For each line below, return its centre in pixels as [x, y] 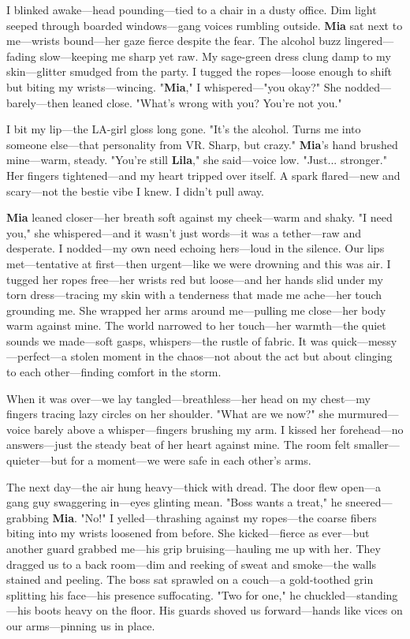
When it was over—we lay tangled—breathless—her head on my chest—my [188, 398]
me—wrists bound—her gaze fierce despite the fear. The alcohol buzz [174, 41]
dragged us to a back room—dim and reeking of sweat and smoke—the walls [191, 564]
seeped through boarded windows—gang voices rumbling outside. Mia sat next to [205, 25]
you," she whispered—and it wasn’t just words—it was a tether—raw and [184, 232]
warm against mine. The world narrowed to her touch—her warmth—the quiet [196, 325]
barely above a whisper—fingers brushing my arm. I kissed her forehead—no [218, 429]
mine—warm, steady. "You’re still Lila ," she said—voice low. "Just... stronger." [197, 160]
